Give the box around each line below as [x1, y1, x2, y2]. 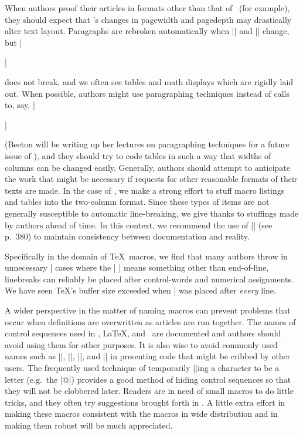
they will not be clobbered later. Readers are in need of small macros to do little [5, 385, 294, 397]
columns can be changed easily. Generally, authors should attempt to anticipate [5, 161, 291, 173]
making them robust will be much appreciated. [5, 419, 173, 431]
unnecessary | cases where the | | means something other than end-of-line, [5, 261, 269, 274]
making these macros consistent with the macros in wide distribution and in [5, 407, 278, 420]
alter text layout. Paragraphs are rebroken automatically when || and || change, [5, 25, 290, 37]
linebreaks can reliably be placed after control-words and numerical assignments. [5, 272, 294, 285]
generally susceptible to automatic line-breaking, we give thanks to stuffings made [5, 207, 299, 219]
